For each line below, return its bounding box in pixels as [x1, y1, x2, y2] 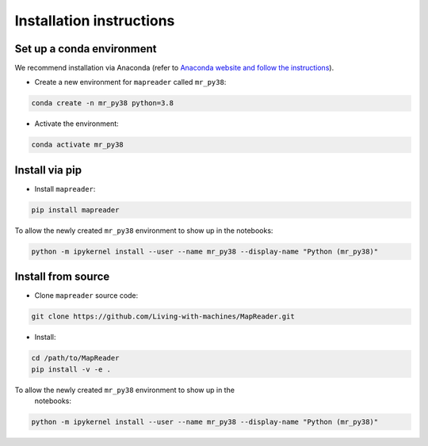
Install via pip [14, 163, 82, 177]
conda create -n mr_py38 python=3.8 [31, 99, 174, 108]
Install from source [14, 270, 110, 284]
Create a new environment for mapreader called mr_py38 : [34, 78, 227, 87]
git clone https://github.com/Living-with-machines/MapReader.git [31, 312, 295, 321]
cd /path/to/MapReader [31, 353, 120, 363]
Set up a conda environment [14, 42, 158, 55]
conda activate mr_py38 [31, 140, 124, 150]
